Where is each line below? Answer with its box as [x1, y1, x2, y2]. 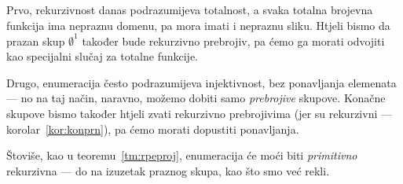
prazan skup [6, 32, 65, 49]
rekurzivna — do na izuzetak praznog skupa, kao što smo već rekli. [6, 162, 330, 178]
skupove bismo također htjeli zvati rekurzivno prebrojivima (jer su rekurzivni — [6, 105, 392, 122]
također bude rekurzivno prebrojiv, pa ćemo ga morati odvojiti [82, 32, 385, 49]
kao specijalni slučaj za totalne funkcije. [6, 48, 199, 64]
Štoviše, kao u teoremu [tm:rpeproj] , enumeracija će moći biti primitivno [6, 147, 357, 164]
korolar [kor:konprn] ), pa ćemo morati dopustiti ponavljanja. [6, 120, 299, 137]
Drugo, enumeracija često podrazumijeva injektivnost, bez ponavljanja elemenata [6, 74, 397, 90]
